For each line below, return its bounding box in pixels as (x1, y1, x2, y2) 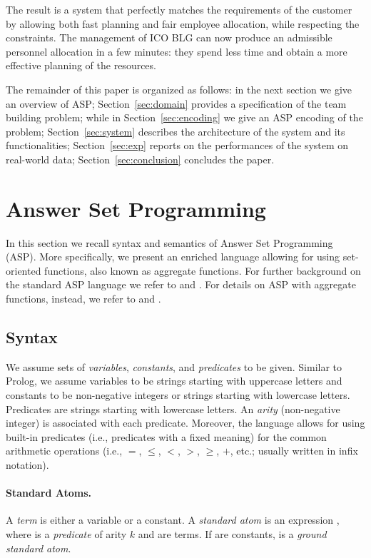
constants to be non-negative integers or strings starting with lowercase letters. (6, 387, 350, 402)
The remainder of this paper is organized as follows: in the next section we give (6, 81, 352, 96)
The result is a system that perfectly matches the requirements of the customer (6, 2, 352, 16)
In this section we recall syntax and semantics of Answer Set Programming (6, 235, 333, 250)
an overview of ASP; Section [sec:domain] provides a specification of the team (6, 96, 347, 111)
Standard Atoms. (6, 485, 91, 500)
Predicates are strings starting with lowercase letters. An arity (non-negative (6, 401, 340, 416)
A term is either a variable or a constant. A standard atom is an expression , (6, 512, 340, 527)
